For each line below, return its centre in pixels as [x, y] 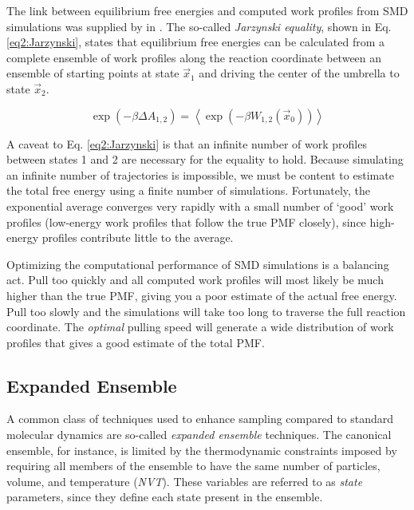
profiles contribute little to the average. [138, 237]
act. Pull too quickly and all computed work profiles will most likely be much [195, 280]
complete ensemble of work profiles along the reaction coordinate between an [194, 57]
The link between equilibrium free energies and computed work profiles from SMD [207, 10]
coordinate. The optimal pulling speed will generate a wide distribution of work [200, 327]
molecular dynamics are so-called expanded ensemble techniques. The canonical [199, 435]
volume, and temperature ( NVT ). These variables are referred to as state [185, 481]
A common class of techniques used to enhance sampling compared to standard [200, 419]
